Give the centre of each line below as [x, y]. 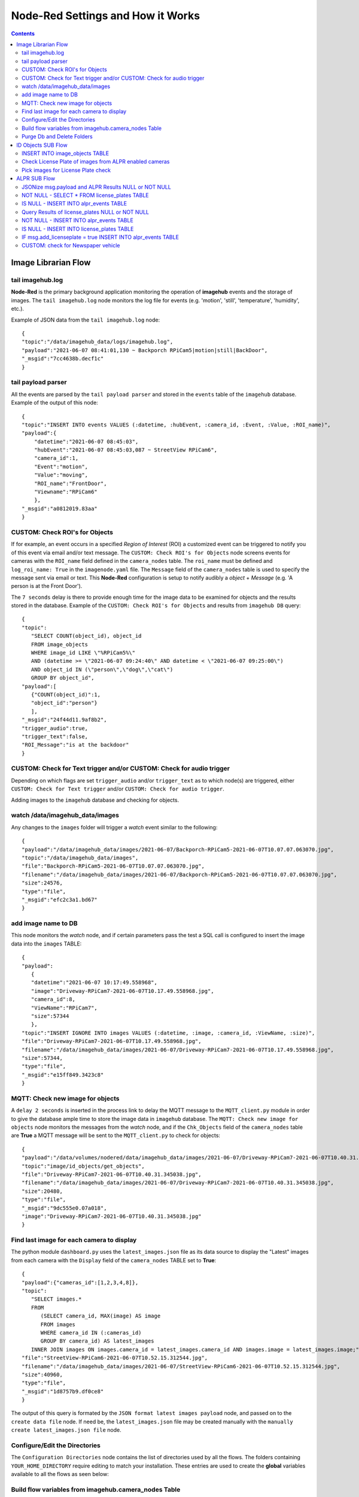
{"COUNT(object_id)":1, [66, 694]
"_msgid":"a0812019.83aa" [60, 508]
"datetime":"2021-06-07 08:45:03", [86, 441]
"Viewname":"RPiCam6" [66, 492]
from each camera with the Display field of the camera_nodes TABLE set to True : [114, 1260]
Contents [23, 34]
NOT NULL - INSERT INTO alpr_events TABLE [78, 220]
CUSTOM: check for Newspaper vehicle [71, 246]
